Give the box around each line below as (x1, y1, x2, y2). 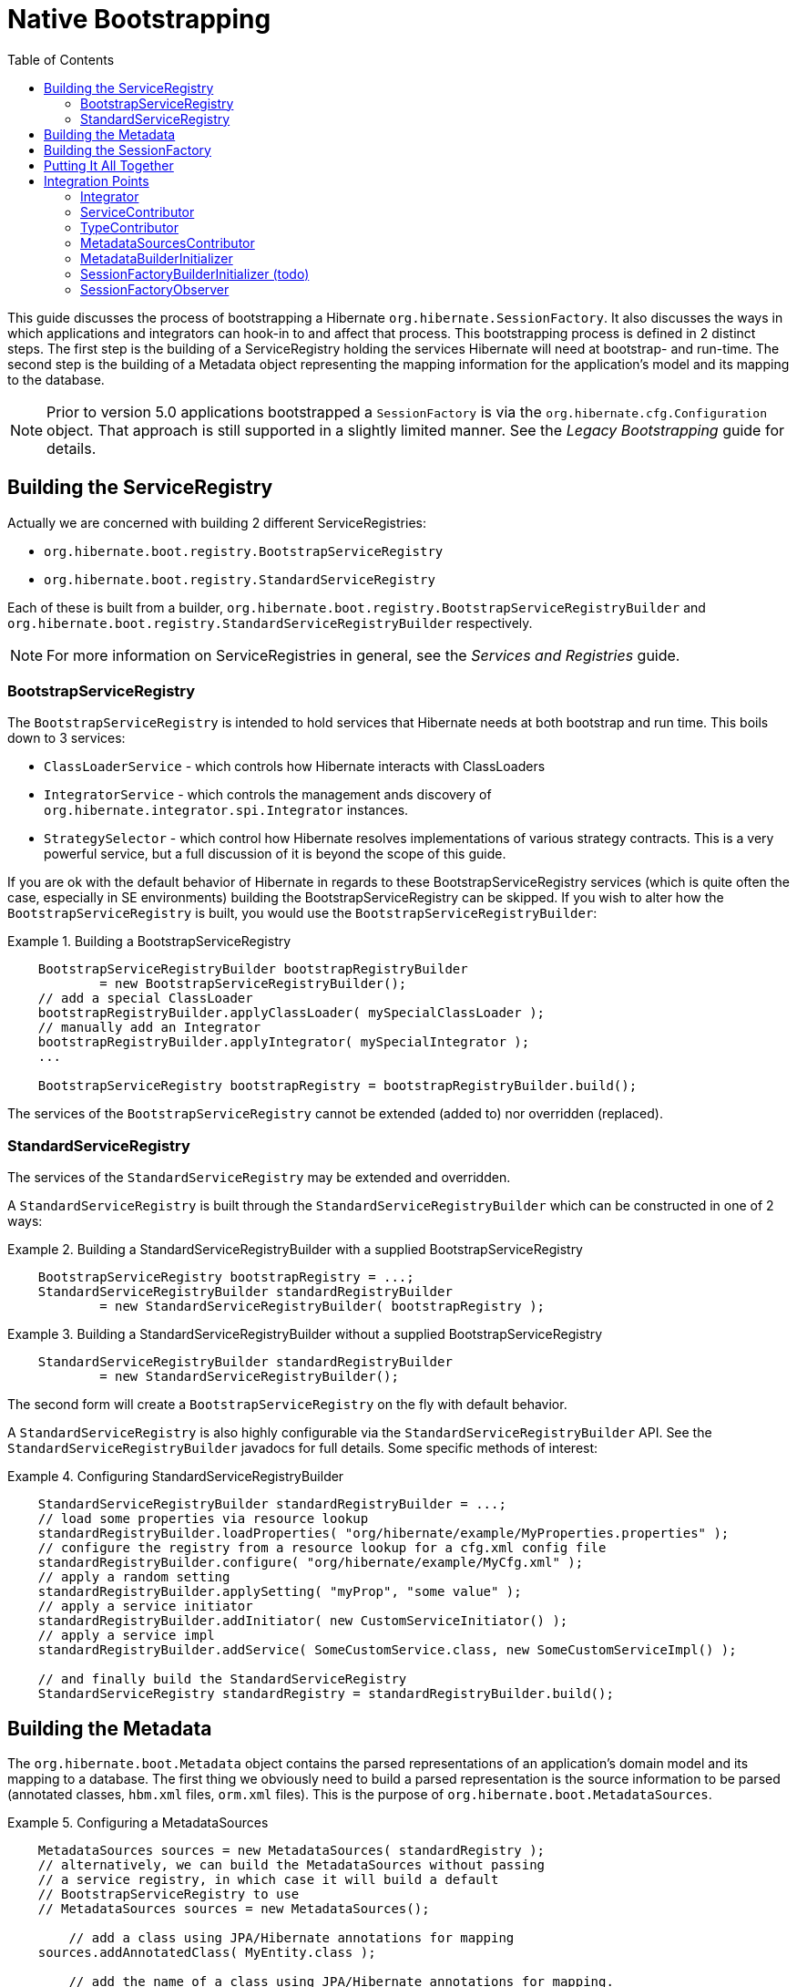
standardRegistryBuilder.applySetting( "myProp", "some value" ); (37, 1584, 522, 1600)
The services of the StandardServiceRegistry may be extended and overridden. (7, 1169, 511, 1186)
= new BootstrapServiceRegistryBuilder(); (99, 976, 407, 992)
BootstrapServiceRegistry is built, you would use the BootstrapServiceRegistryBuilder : (7, 905, 598, 921)
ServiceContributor (80, 203, 195, 220)
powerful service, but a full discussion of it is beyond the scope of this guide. (44, 846, 506, 862)
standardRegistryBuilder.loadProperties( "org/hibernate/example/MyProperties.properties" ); (37, 1526, 730, 1541)
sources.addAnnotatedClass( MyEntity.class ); (37, 1944, 376, 1960)
